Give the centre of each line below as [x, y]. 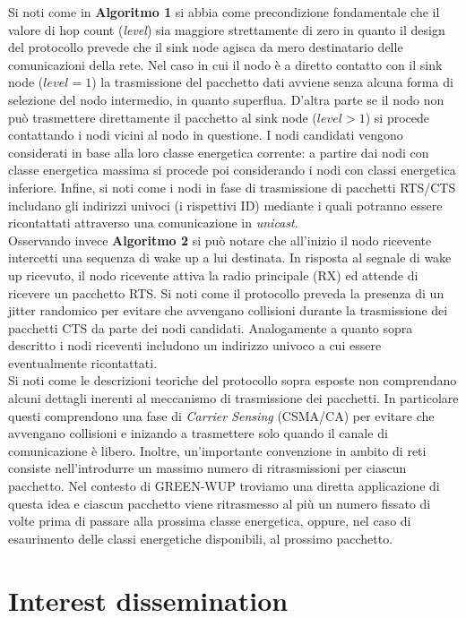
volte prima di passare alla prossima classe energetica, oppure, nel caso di [210, 521]
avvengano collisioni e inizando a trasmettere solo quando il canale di [198, 433]
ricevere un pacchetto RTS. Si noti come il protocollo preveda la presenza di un [226, 292]
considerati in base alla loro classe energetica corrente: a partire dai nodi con [219, 152]
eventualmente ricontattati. [83, 362]
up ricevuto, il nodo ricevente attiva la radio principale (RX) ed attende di [213, 275]
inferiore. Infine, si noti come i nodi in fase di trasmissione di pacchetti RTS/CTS [232, 187]
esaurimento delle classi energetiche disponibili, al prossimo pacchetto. [201, 538]
